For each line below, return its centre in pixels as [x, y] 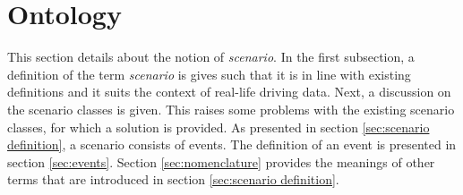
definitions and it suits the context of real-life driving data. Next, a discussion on [229, 92]
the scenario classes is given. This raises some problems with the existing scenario [231, 109]
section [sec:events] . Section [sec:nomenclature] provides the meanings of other [221, 161]
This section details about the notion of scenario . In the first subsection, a [211, 57]
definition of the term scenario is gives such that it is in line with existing [209, 74]
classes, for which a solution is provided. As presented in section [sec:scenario [219, 127]
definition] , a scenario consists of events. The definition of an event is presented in [232, 144]
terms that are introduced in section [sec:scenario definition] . [173, 179]
